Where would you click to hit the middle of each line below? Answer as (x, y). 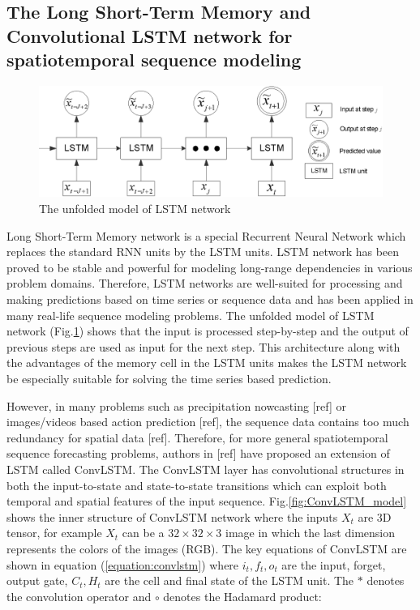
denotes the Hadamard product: (242, 596)
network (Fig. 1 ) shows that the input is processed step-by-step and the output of (208, 331)
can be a (143, 533)
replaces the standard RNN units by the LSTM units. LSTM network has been (203, 252)
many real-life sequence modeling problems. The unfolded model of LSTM (191, 315)
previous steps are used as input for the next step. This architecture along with (204, 346)
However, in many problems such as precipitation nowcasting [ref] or (176, 405)
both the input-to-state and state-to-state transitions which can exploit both (197, 485)
